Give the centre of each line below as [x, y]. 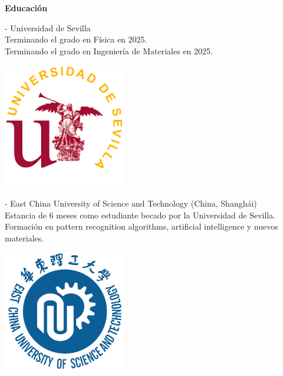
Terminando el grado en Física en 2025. [76, 39]
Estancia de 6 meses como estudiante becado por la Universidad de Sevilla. [140, 215]
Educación [26, 8]
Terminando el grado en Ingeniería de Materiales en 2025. [109, 50]
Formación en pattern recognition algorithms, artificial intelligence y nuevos [141, 226]
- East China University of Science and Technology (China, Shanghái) [131, 203]
